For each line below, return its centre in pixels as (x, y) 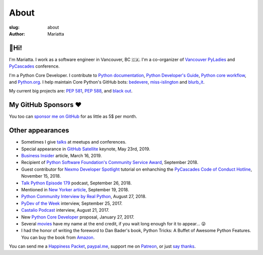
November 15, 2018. (41, 176)
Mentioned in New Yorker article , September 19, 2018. (75, 189)
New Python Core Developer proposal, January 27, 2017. (78, 217)
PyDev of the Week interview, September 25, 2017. (72, 203)
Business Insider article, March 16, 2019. (62, 155)
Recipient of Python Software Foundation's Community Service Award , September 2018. (110, 163)
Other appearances (39, 131)
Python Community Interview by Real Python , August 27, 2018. (84, 197)
